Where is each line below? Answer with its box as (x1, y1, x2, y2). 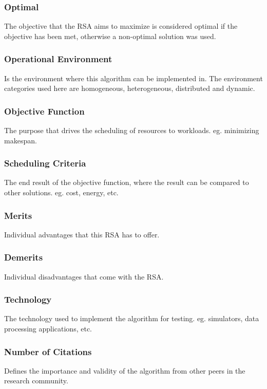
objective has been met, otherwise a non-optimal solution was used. (4, 30, 216, 41)
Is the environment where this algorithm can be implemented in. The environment (4, 72, 263, 83)
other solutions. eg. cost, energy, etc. (4, 187, 119, 198)
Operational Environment (4, 52, 112, 65)
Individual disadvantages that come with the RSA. (4, 271, 164, 282)
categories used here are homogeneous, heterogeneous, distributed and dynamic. (4, 83, 255, 94)
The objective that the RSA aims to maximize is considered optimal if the (4, 21, 238, 31)
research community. (4, 375, 68, 386)
